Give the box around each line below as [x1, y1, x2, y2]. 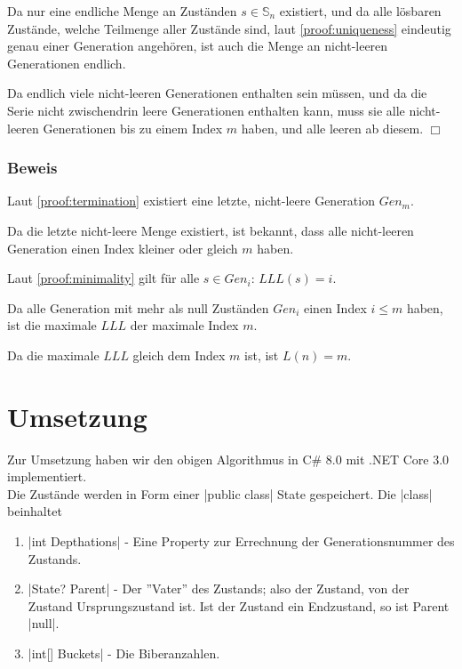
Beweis [7, 157, 58, 179]
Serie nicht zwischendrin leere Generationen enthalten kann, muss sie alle [7, 101, 405, 119]
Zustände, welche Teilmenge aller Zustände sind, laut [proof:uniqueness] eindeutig [7, 19, 451, 37]
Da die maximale [7, 345, 100, 364]
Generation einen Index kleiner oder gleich [7, 238, 238, 257]
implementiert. [7, 467, 87, 486]
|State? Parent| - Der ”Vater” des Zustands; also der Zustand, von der [28, 579, 410, 598]
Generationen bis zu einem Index [43, 118, 223, 137]
